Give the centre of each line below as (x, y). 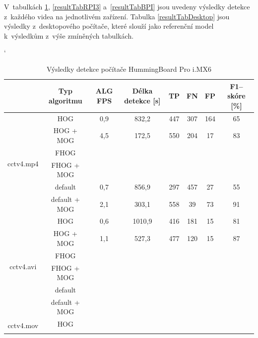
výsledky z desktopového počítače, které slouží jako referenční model (109, 26)
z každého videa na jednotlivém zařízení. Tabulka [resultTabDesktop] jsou (117, 16)
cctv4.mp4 (23, 164)
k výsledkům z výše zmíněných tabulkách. (69, 35)
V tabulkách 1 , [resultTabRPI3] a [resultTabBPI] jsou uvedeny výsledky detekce (127, 6)
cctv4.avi (23, 266)
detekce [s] (142, 100)
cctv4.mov (23, 325)
